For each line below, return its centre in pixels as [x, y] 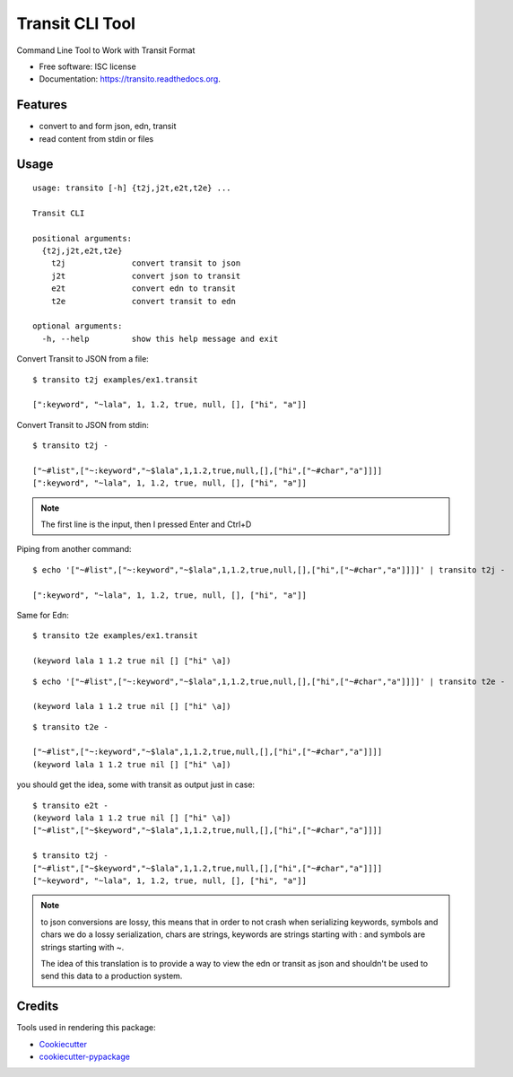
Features [42, 105]
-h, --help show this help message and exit [160, 338]
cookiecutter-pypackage [84, 1057]
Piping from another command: [74, 549]
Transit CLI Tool [76, 23]
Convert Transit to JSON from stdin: [83, 425]
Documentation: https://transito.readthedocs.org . [130, 79]
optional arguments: [78, 326]
